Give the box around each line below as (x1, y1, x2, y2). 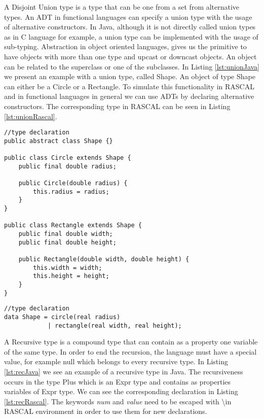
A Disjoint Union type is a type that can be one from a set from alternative (4, 2, 240, 12)
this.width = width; (33, 264, 102, 271)
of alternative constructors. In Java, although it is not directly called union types (4, 21, 256, 32)
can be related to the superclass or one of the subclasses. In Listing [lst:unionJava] (4, 61, 260, 72)
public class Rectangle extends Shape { (4, 222, 142, 229)
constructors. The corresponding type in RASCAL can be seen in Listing (4, 100, 231, 111)
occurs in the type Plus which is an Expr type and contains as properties (4, 376, 231, 387)
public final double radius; (18, 162, 117, 170)
